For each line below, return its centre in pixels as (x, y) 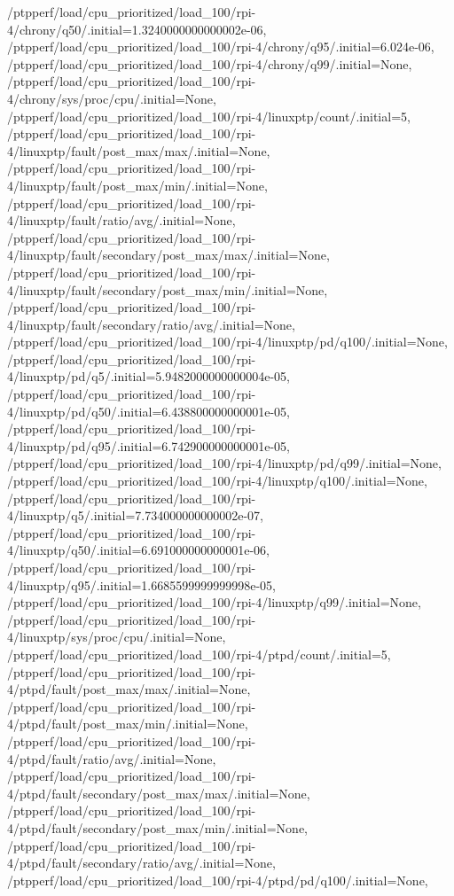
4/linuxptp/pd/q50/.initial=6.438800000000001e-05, (149, 411)
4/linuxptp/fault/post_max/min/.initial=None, (137, 185)
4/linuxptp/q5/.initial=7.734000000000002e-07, (136, 515)
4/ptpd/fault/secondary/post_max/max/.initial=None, (159, 793)
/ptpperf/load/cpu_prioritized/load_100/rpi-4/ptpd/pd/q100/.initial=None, (218, 880)
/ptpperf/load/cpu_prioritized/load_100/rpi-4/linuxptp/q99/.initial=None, (214, 602)
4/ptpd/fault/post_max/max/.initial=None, (129, 689)
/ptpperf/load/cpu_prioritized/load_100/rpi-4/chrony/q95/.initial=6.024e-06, (221, 47)
